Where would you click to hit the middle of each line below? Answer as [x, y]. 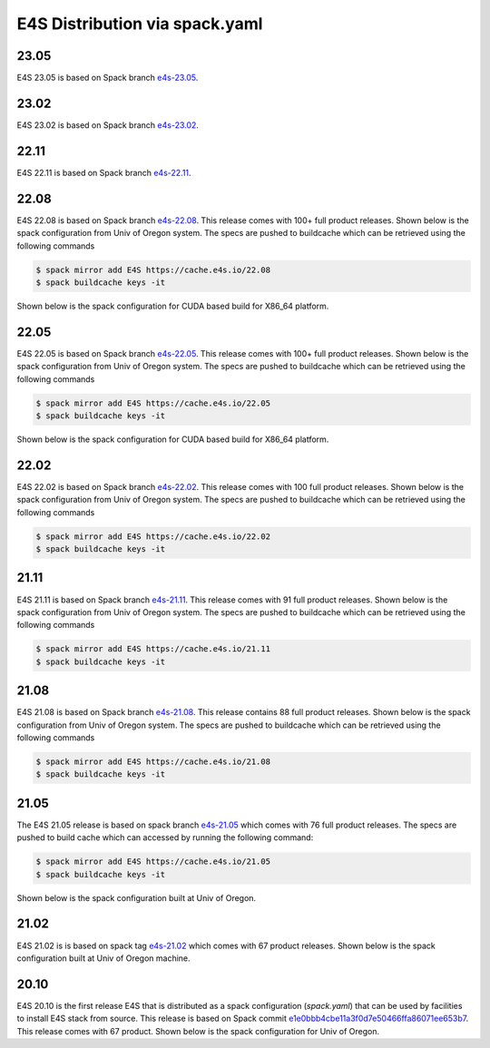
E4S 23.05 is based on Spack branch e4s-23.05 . [108, 78]
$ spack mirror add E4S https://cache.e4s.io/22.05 [153, 403]
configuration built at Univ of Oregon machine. [103, 958]
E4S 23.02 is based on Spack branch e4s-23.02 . [108, 125]
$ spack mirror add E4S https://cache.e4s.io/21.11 [153, 649]
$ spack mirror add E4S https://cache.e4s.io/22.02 [153, 536]
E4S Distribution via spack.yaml [140, 24]
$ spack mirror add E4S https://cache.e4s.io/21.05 [153, 862]
